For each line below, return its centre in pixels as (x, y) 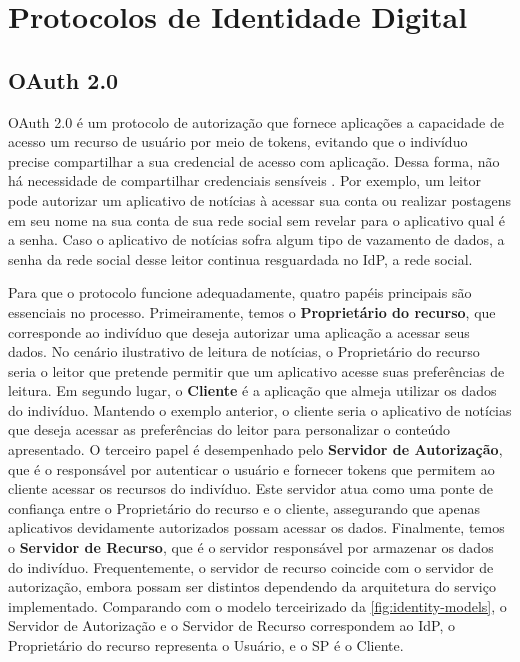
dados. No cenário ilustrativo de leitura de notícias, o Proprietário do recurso (244, 351)
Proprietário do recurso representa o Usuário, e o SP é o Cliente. (206, 645)
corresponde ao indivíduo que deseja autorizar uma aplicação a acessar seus (239, 331)
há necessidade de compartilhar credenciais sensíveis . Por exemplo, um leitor (244, 180)
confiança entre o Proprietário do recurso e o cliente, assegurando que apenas (244, 507)
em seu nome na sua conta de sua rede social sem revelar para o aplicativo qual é (257, 219)
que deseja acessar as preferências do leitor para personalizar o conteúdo (229, 429)
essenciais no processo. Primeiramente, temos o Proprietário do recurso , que (252, 311)
